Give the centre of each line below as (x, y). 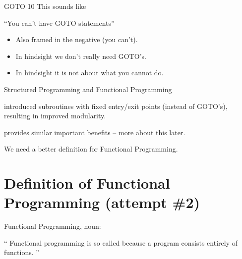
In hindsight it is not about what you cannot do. (90, 73)
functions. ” (22, 252)
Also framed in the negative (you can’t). (77, 39)
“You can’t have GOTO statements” (59, 23)
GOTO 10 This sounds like (45, 6)
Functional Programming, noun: (53, 226)
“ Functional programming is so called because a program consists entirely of (121, 242)
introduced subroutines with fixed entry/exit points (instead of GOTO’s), (116, 106)
